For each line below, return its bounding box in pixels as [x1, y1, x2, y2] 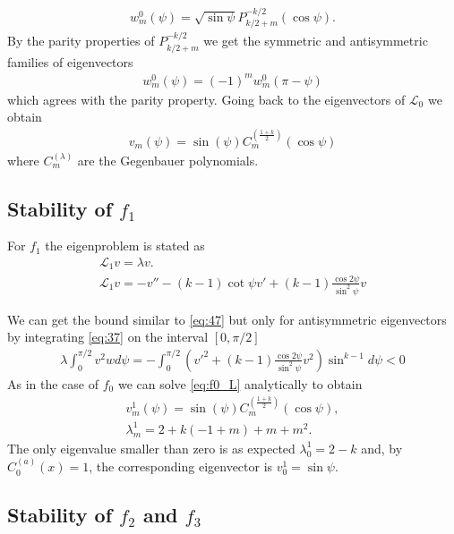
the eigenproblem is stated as [45, 236, 205, 255]
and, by [361, 438, 403, 457]
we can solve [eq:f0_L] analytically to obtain [117, 374, 363, 393]
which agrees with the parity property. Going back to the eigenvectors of [7, 89, 406, 108]
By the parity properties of [7, 31, 155, 50]
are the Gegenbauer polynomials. [77, 150, 259, 169]
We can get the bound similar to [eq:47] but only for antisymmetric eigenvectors [7, 309, 447, 328]
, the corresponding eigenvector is [89, 457, 273, 476]
